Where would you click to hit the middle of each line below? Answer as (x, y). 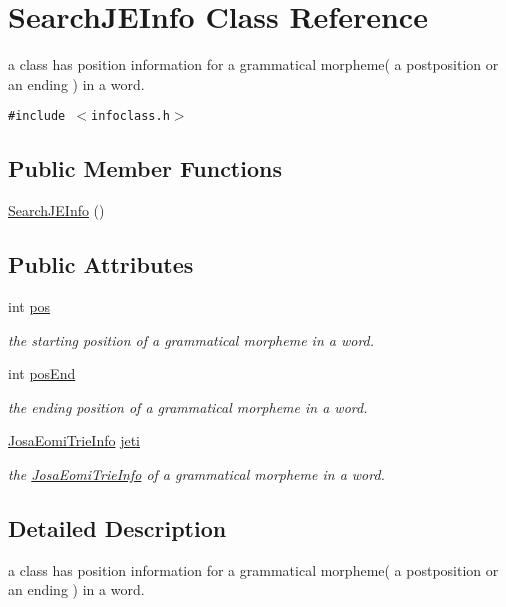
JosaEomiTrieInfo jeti (74, 440)
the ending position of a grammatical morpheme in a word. (188, 406)
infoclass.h (130, 116)
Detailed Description (117, 527)
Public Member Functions (145, 168)
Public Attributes (101, 264)
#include (37, 116)
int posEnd (42, 373)
